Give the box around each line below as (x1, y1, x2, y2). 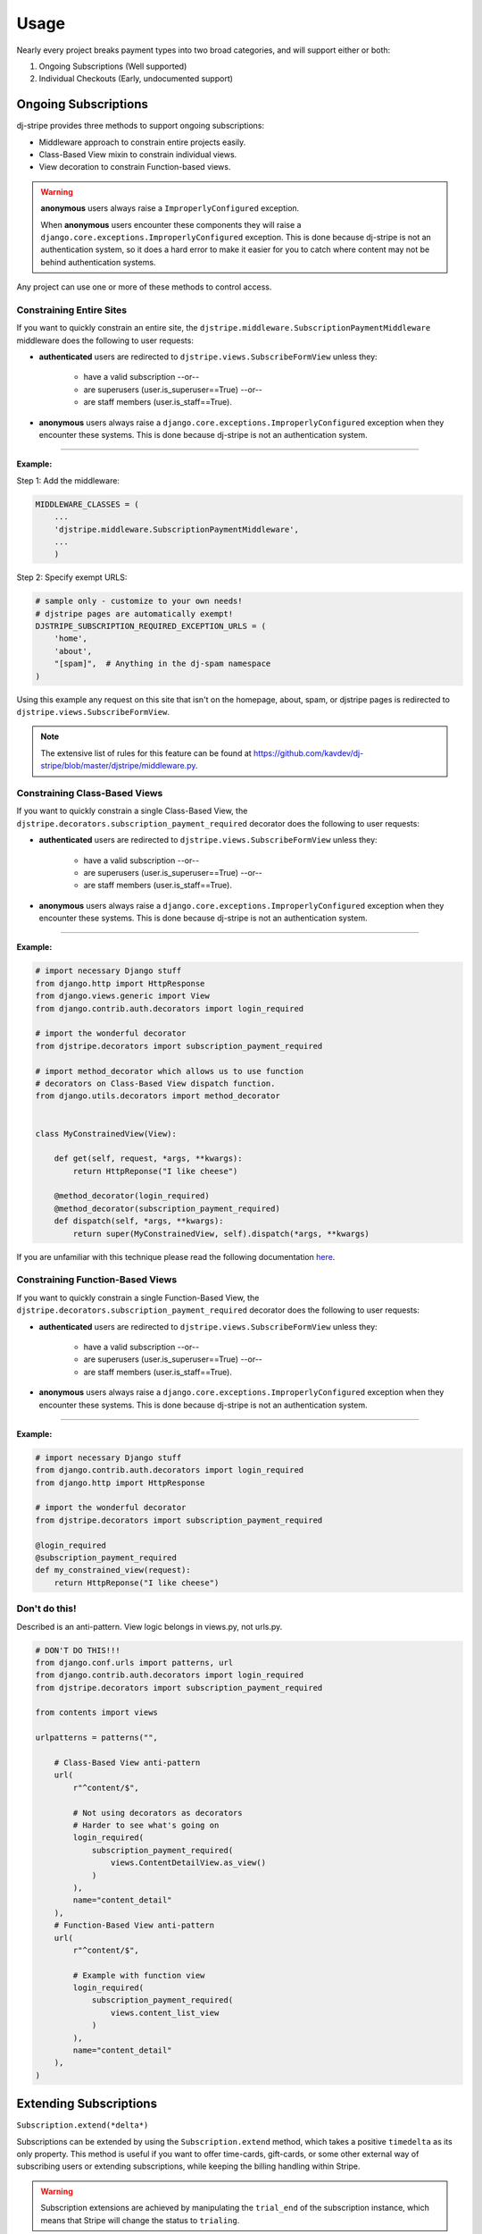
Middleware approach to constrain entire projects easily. (38, 137, 246, 147)
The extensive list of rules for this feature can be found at (40, 747, 252, 759)
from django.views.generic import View (35, 991, 210, 1001)
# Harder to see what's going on (72, 1819, 220, 1830)
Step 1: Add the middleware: (16, 475, 120, 486)
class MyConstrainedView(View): (35, 1129, 178, 1138)
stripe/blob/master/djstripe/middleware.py (40, 760, 196, 771)
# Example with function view (72, 1970, 205, 1980)
